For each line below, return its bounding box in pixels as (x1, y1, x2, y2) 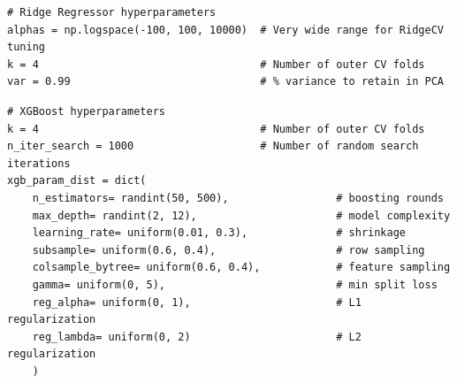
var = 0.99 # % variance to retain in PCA (7, 75, 444, 88)
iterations (7, 157, 71, 170)
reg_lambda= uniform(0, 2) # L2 (32, 330, 362, 343)
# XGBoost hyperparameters (7, 104, 165, 118)
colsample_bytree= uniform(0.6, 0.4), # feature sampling (32, 261, 451, 274)
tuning (7, 41, 45, 54)
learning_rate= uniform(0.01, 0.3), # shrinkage (32, 226, 407, 240)
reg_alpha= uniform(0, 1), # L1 (32, 295, 362, 309)
